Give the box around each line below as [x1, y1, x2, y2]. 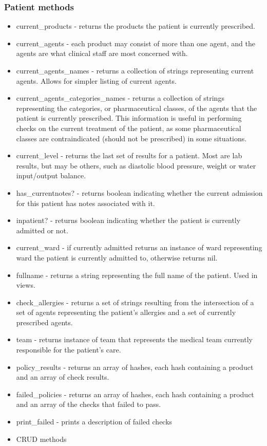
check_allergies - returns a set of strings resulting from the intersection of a [16, 296, 254, 307]
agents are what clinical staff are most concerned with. [16, 48, 188, 59]
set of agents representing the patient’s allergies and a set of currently [16, 307, 236, 318]
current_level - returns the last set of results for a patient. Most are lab [16, 150, 242, 161]
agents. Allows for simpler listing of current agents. [16, 75, 177, 86]
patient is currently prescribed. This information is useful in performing [16, 113, 242, 123]
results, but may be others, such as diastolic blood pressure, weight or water [16, 160, 256, 171]
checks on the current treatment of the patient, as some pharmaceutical [16, 122, 241, 133]
